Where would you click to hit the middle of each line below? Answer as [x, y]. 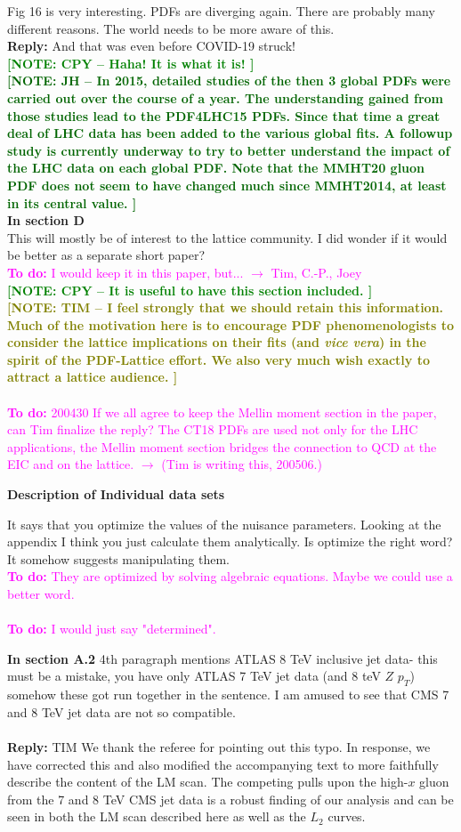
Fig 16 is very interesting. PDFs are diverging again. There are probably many [221, 11]
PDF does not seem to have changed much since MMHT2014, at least [227, 185]
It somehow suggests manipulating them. [118, 558]
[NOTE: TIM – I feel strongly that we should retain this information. [226, 307]
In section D [46, 220]
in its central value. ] [72, 202]
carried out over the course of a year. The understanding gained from [225, 97]
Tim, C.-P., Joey [316, 272]
